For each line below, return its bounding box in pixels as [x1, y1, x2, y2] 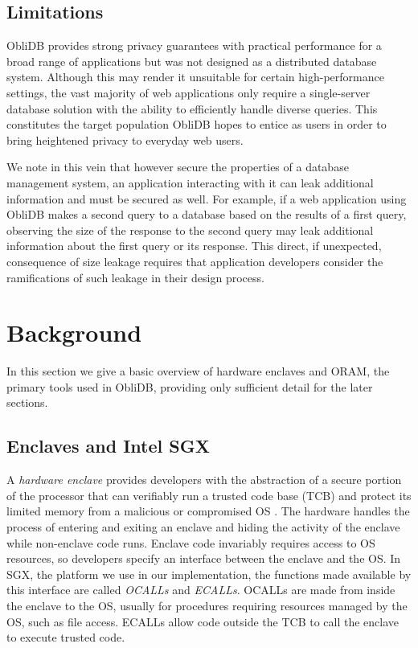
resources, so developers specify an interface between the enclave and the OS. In [6, 550, 401, 567]
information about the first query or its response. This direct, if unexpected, [6, 237, 382, 254]
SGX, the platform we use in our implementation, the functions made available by [6, 565, 412, 582]
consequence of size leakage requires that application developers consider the [6, 252, 383, 269]
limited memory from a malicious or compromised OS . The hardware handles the [6, 502, 410, 519]
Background [6, 316, 142, 349]
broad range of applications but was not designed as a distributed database [6, 52, 377, 69]
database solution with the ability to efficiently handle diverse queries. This [6, 100, 378, 117]
